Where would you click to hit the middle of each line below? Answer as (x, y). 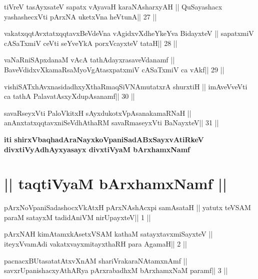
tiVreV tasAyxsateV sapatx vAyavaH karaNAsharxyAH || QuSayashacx (113, 6)
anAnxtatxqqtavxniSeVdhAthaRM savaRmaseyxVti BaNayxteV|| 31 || (111, 123)
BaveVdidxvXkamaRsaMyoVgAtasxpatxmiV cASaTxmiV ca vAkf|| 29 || (114, 69)
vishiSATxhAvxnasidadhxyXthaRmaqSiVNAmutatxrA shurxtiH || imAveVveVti (126, 86)
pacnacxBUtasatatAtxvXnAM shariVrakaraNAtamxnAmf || (96, 260)
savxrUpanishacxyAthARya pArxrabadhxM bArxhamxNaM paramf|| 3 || (116, 270)
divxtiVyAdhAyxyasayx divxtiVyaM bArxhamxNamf (97, 149)
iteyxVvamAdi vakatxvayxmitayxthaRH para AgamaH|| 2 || (95, 244)
